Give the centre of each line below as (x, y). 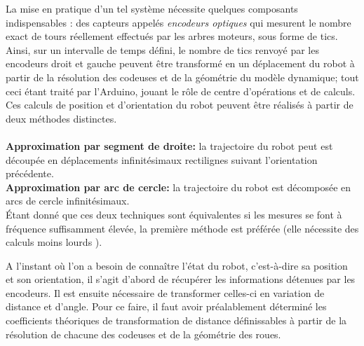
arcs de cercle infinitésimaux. (68, 201)
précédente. (30, 173)
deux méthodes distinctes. (61, 118)
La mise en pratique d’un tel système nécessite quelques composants (152, 8)
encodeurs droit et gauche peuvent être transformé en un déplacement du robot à (180, 63)
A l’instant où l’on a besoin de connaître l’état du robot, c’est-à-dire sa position (177, 265)
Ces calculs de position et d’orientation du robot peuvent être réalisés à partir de (180, 105)
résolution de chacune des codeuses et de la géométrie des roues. (143, 334)
